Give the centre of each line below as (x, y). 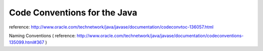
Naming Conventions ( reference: (42, 36)
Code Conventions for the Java (73, 13)
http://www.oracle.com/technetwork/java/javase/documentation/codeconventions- (160, 36)
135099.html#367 (27, 42)
